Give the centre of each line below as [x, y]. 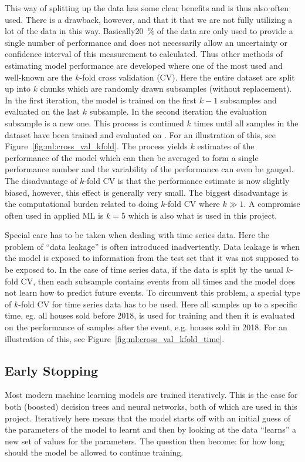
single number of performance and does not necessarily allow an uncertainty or [146, 42]
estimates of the [226, 146]
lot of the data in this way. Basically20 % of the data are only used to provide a [149, 31]
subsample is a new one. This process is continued [94, 123]
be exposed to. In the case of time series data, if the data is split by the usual [144, 269]
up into [18, 88]
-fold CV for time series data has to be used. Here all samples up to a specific [158, 304]
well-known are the [39, 77]
